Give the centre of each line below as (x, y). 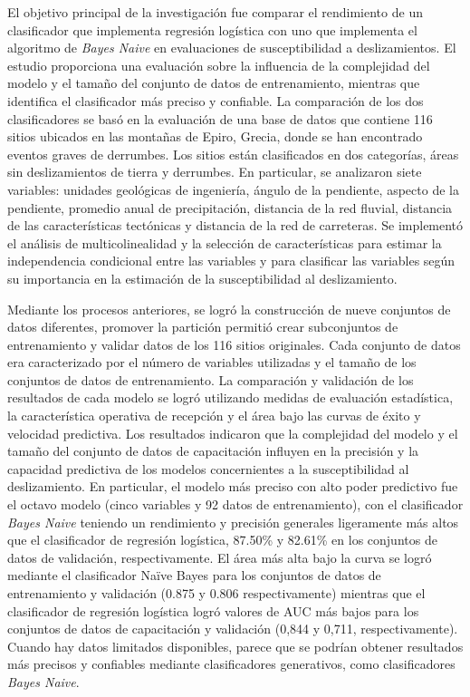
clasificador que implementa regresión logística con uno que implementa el (212, 29)
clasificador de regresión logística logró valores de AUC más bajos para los (213, 610)
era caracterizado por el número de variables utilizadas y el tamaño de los (212, 362)
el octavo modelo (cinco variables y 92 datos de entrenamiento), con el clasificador (235, 504)
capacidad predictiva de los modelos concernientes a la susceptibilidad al (208, 468)
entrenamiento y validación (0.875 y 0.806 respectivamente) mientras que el (216, 593)
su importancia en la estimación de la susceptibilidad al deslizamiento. (202, 278)
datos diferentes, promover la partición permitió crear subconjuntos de (203, 327)
